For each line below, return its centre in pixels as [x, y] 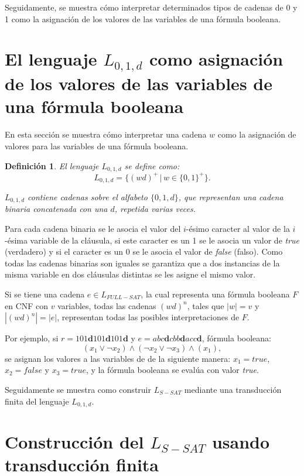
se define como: [152, 165]
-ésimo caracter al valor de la [238, 229]
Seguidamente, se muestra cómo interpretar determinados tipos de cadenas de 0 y [151, 7]
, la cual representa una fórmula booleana [215, 294]
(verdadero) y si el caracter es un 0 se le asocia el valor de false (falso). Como [144, 251]
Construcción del [74, 442]
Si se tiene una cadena [45, 294]
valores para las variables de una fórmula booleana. [97, 146]
